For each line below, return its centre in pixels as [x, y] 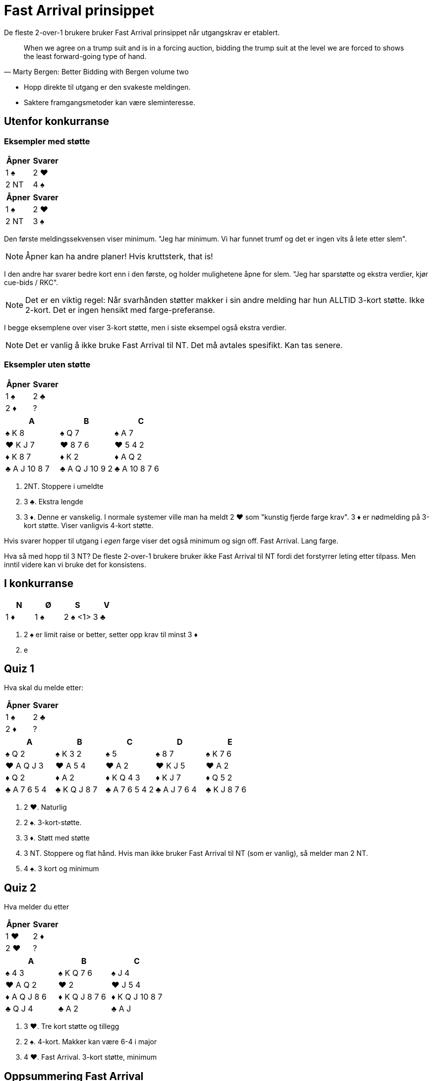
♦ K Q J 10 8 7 [137, 997]
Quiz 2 [20, 888]
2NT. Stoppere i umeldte [64, 486]
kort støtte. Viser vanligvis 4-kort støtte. [89, 525]
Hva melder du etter [37, 907]
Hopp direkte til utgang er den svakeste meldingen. [107, 87]
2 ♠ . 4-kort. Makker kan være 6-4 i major [90, 1042]
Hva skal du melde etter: [44, 688]
